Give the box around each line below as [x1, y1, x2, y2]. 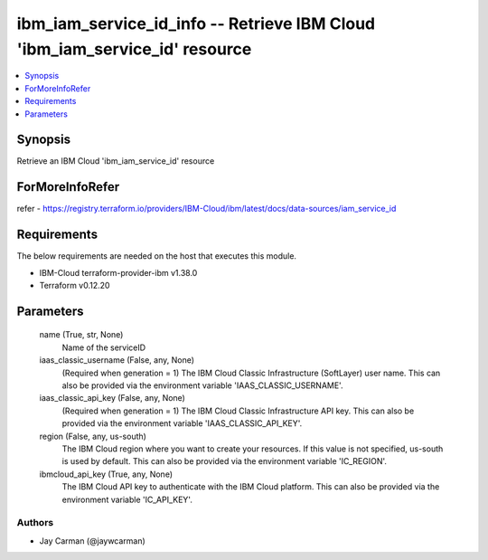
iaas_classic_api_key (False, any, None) [39, 393, 185, 403]
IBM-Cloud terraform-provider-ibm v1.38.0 [39, 267, 198, 278]
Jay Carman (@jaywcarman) [39, 535, 146, 546]
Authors [16, 517, 54, 529]
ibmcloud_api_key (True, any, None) [39, 469, 174, 479]
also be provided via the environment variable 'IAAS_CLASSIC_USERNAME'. [61, 380, 343, 391]
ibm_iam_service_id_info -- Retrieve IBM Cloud [16, 14, 376, 33]
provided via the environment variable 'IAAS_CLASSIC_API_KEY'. [61, 418, 303, 429]
